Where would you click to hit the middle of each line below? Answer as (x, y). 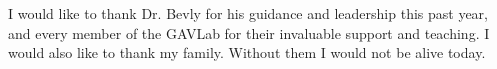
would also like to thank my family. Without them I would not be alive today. (247, 52)
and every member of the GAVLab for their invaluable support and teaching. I (249, 32)
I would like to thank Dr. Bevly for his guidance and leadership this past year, (248, 13)
